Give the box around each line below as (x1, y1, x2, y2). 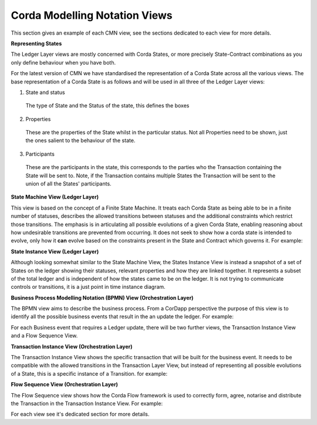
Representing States (11, 40, 62, 47)
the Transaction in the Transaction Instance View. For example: (11, 400, 163, 407)
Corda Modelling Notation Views (11, 9, 173, 22)
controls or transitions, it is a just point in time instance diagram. (11, 284, 166, 291)
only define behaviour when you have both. (11, 59, 116, 66)
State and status (25, 89, 65, 96)
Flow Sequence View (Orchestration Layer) (11, 381, 119, 388)
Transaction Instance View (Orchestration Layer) (11, 343, 133, 350)
